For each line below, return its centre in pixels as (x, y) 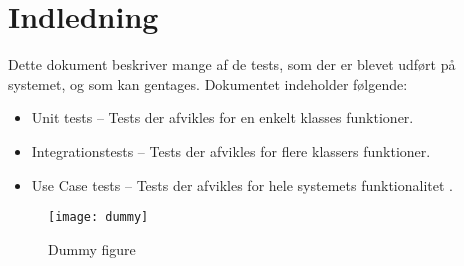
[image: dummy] (98, 217)
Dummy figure (92, 248)
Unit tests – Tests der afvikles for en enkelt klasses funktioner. (222, 117)
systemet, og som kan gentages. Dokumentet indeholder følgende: (208, 83)
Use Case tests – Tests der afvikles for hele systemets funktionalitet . (242, 184)
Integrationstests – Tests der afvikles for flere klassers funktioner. (231, 150)
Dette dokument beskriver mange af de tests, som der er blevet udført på (232, 64)
